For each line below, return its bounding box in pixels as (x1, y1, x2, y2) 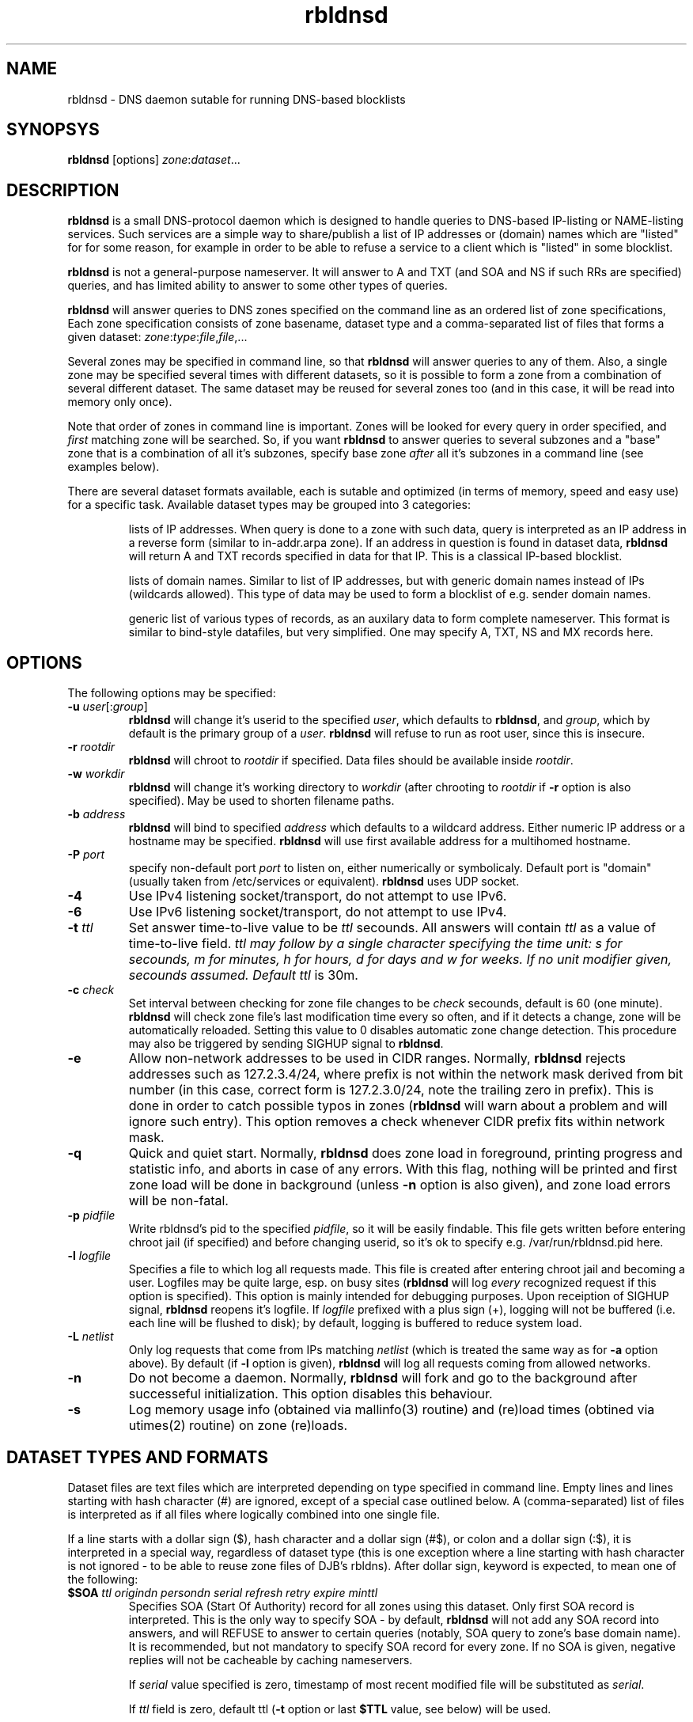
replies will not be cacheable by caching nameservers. (128, 1652, 413, 1667)
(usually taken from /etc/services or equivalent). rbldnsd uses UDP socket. (128, 874, 520, 889)
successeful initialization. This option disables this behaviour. (128, 1386, 493, 1402)
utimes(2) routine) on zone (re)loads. (128, 1417, 347, 1434)
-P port (67, 848, 105, 862)
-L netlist (67, 1329, 114, 1344)
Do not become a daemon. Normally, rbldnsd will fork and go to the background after (128, 1370, 638, 1386)
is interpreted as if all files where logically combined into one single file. (67, 1507, 440, 1521)
